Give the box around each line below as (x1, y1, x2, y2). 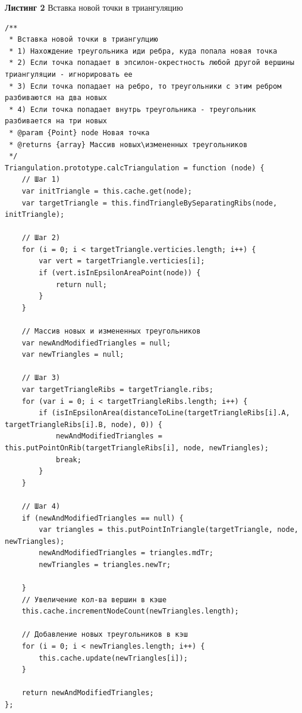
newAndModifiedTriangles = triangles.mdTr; (39, 549, 213, 558)
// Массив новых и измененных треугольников (21, 327, 201, 336)
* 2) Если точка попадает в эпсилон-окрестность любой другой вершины (9, 58, 294, 67)
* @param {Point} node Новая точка (9, 128, 150, 137)
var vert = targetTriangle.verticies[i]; (39, 257, 205, 266)
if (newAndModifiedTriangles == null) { (21, 513, 184, 522)
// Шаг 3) (21, 373, 61, 382)
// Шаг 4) (21, 502, 61, 510)
